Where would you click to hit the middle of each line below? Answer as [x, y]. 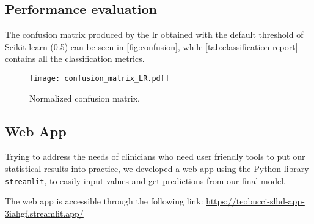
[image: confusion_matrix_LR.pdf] [100, 78]
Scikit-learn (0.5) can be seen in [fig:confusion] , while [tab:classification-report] [152, 46]
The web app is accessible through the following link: [104, 201]
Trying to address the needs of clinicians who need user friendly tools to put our [155, 156]
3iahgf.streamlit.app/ [44, 213]
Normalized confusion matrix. [85, 98]
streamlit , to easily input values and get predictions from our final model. [145, 180]
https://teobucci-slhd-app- [255, 201]
